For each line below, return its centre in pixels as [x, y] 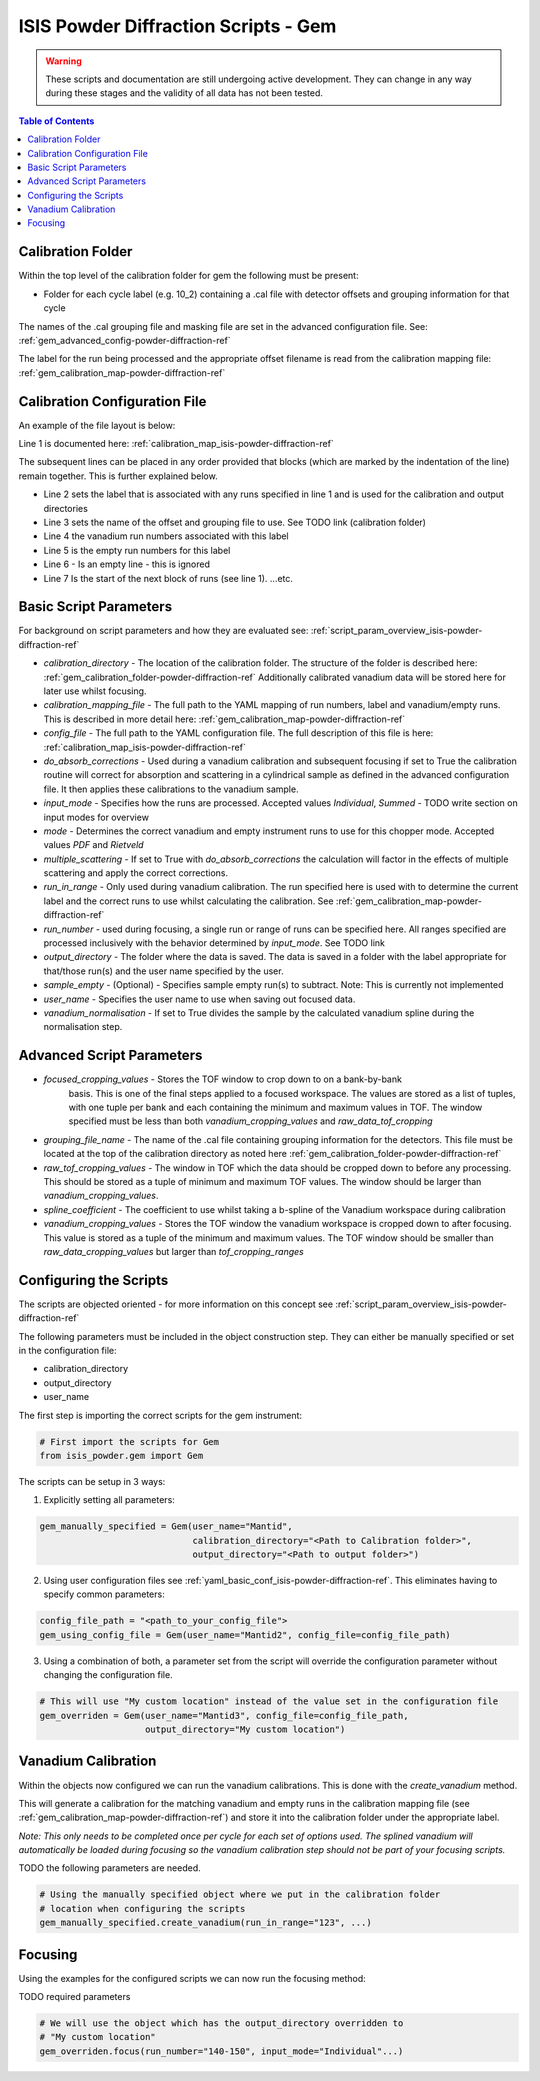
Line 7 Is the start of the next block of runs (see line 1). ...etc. [168, 578]
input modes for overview [96, 817]
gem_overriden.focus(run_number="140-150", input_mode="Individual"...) [221, 2051]
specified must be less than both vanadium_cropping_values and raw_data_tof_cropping [251, 1121]
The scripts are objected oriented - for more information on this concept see [176, 1304]
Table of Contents [56, 121]
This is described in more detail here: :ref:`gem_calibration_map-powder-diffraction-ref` [224, 719]
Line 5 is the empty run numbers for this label [137, 550]
